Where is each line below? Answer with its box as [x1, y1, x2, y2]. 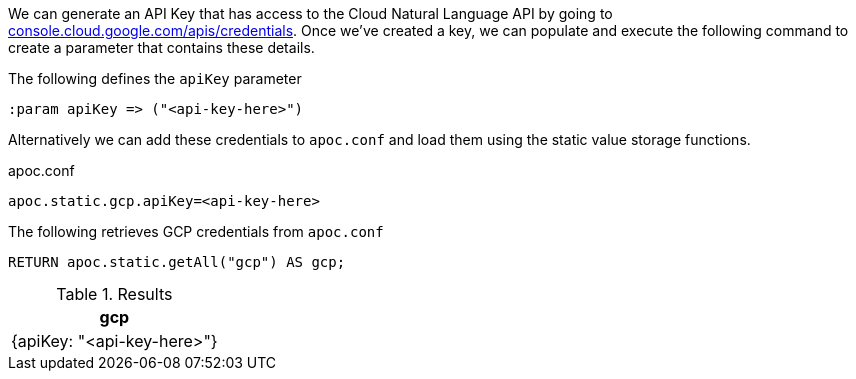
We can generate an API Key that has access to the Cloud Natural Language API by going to [8, 5, 613, 22]
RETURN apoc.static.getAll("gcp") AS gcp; [8, 254, 346, 270]
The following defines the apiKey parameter [8, 70, 302, 87]
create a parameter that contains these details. [8, 39, 315, 56]
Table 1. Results [56, 284, 173, 304]
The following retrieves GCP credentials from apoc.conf [8, 223, 384, 240]
